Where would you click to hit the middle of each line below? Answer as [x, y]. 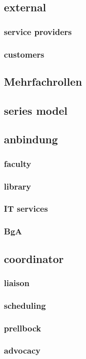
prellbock [22, 328]
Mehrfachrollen [43, 81]
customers [24, 54]
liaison [17, 282]
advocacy [22, 350]
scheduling [25, 305]
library [18, 186]
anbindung [31, 139]
